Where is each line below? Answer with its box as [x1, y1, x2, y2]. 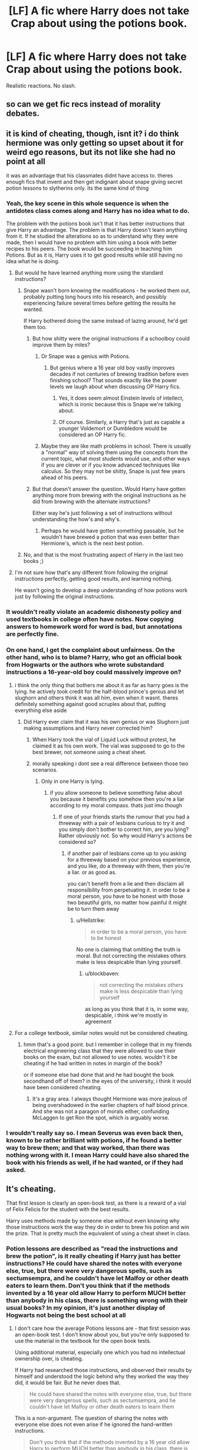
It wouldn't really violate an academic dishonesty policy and [6, 608, 181, 616]
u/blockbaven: [85, 970, 120, 977]
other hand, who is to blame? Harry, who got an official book [6, 653, 182, 662]
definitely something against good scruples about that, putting [14, 700, 166, 707]
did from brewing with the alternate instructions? [32, 498, 151, 505]
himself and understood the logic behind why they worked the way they [14, 1373, 189, 1380]
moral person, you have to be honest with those [67, 892, 184, 899]
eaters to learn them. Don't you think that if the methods [6, 1281, 170, 1290]
